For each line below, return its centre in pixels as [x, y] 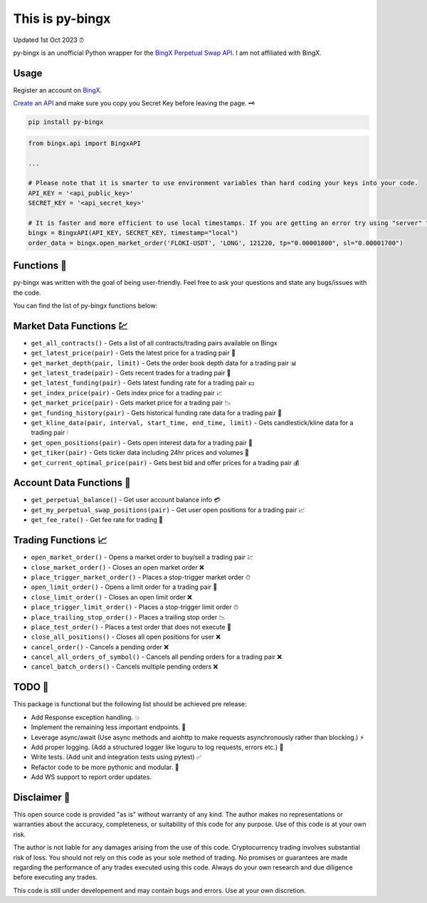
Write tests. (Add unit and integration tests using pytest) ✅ [116, 757]
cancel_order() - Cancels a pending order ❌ [100, 647]
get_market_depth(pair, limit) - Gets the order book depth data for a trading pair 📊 [164, 362]
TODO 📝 [31, 687]
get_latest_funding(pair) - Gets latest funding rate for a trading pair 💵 [143, 383]
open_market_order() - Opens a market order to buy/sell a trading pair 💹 [142, 557]
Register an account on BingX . [58, 90]
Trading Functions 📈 [60, 540]
